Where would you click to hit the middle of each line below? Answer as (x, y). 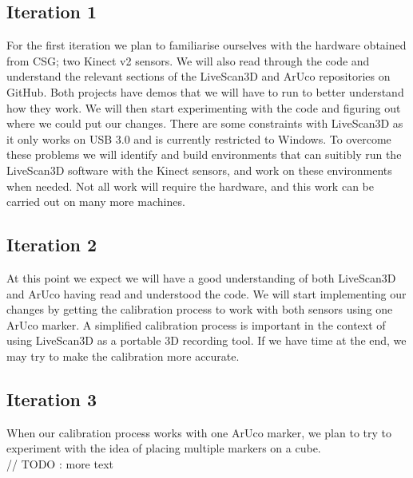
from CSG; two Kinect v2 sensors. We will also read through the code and (188, 60)
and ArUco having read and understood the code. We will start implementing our (206, 293)
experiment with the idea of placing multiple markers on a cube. (164, 448)
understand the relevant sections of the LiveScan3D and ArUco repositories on (199, 76)
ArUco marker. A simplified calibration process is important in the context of (196, 324)
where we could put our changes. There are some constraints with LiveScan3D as (205, 123)
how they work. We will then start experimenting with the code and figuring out (204, 107)
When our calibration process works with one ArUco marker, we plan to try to (199, 432)
